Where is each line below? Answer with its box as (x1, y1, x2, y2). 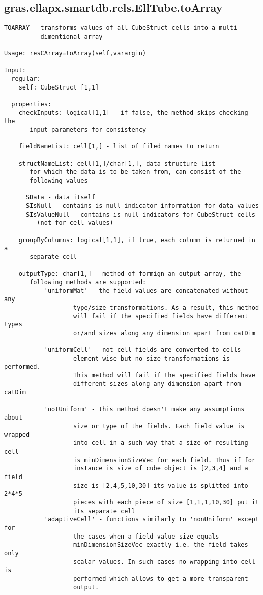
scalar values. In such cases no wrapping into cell (73, 558, 255, 566)
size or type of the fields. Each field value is (73, 423, 245, 430)
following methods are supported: (30, 278, 147, 286)
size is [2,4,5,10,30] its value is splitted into (73, 482, 248, 489)
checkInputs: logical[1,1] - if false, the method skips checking (18, 109, 248, 116)
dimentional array (40, 33, 103, 40)
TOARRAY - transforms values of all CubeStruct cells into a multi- (4, 24, 241, 32)
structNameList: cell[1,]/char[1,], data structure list (18, 160, 216, 167)
